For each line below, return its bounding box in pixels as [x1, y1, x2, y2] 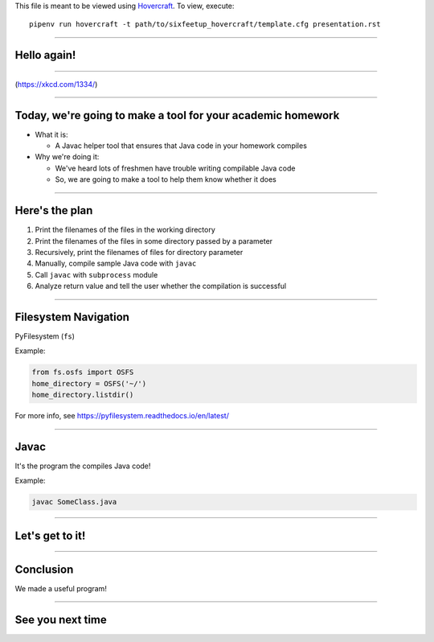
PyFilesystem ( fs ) [14, 331, 76, 341]
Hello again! [14, 48, 76, 62]
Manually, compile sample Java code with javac [35, 258, 197, 269]
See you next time [14, 612, 108, 627]
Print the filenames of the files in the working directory [35, 225, 216, 235]
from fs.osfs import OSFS [31, 368, 134, 377]
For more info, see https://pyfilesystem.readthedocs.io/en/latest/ [14, 411, 229, 421]
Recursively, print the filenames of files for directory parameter [35, 247, 244, 257]
